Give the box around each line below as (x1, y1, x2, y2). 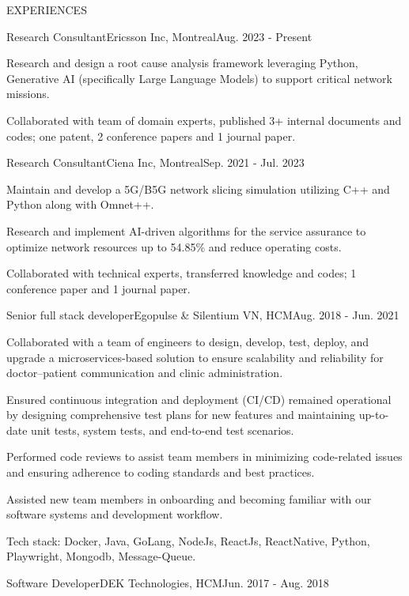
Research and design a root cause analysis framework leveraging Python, (6, 55, 358, 71)
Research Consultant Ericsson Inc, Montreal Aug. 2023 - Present (6, 28, 312, 44)
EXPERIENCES (6, 2, 87, 17)
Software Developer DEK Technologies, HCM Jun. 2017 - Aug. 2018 (6, 575, 329, 591)
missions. (6, 85, 50, 102)
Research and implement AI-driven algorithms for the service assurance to (6, 222, 366, 239)
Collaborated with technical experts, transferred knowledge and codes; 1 (6, 265, 357, 281)
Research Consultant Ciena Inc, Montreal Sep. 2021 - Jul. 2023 (6, 154, 305, 171)
